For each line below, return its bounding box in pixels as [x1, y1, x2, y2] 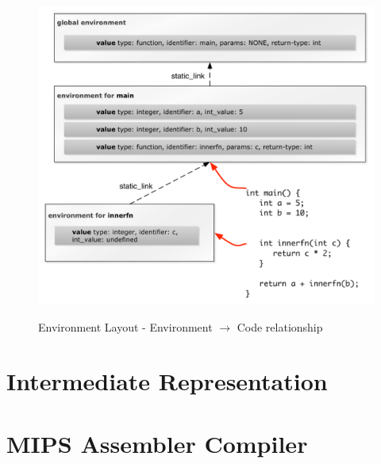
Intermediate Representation [6, 365, 328, 397]
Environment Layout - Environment [38, 318, 213, 335]
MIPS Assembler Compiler [6, 427, 308, 459]
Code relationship [237, 318, 323, 335]
